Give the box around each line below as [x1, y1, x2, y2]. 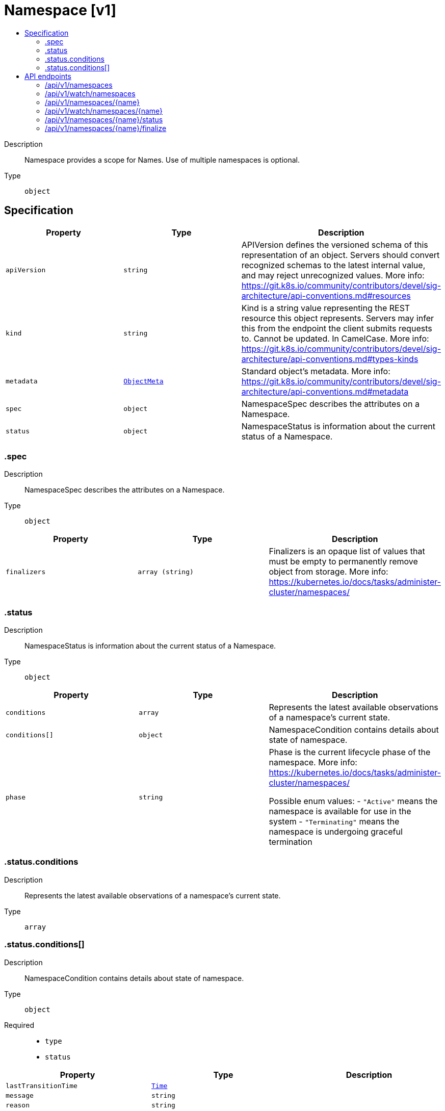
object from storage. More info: [269, 566, 388, 577]
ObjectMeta [123, 377, 164, 385]
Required [4, 1020, 34, 1029]
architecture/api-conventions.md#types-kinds [241, 353, 418, 364]
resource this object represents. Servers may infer [241, 313, 434, 323]
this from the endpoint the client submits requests [241, 323, 432, 333]
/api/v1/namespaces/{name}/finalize [45, 123, 167, 133]
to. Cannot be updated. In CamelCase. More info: [241, 333, 429, 344]
